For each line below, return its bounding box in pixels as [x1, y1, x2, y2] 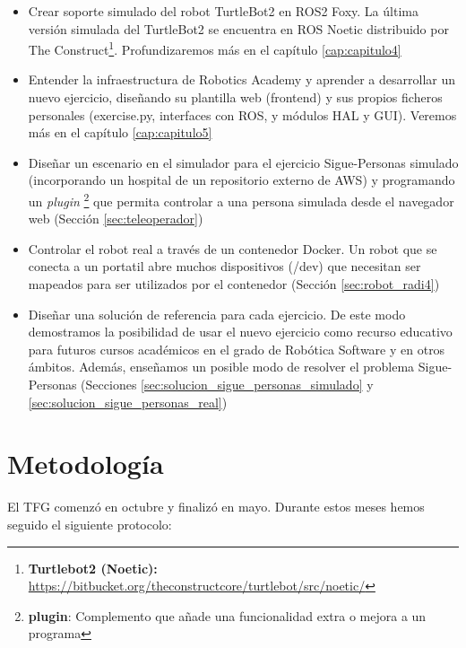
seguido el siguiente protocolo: [7, 514, 172, 533]
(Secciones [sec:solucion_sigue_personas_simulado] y [81, 375, 374, 393]
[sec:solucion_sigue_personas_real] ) [28, 392, 228, 411]
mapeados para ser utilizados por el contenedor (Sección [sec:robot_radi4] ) [28, 275, 440, 293]
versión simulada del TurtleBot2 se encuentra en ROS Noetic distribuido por [28, 19, 449, 38]
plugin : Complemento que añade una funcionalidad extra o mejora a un [28, 606, 427, 625]
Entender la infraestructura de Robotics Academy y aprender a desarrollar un [28, 70, 456, 89]
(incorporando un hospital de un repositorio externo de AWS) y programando [28, 171, 455, 189]
